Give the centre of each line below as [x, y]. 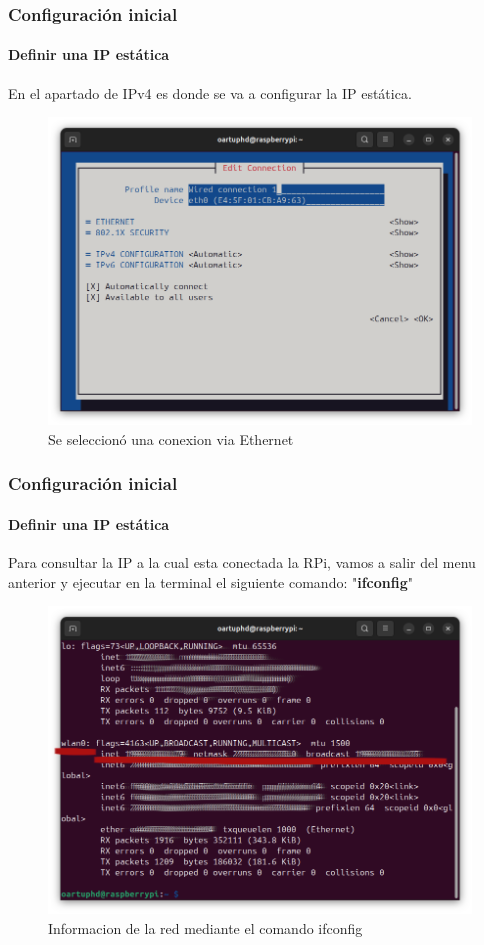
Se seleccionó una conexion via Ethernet [171, 438]
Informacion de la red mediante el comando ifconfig [205, 927]
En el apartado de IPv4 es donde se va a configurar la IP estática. [210, 92]
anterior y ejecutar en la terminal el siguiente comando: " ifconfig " [211, 581]
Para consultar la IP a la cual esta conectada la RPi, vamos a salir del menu [242, 562]
